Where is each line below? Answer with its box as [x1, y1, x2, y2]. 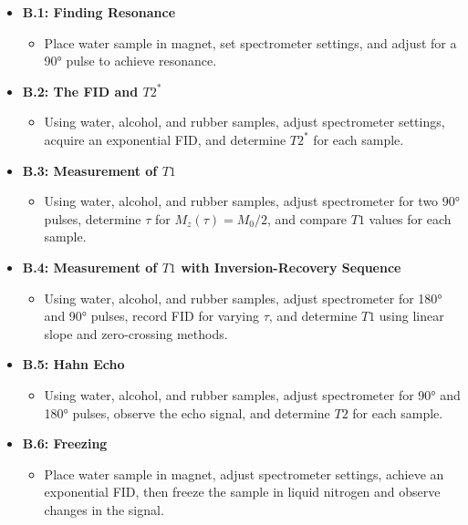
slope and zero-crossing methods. [44, 324, 228, 343]
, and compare [266, 209, 348, 228]
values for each [369, 209, 452, 228]
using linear [379, 306, 444, 325]
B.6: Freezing [22, 434, 108, 453]
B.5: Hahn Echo [22, 355, 125, 374]
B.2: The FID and [22, 81, 139, 100]
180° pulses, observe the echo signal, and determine [44, 403, 330, 422]
